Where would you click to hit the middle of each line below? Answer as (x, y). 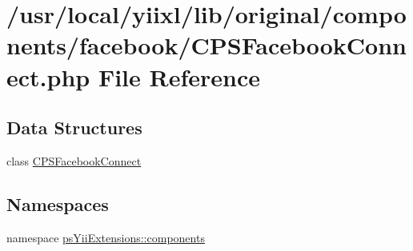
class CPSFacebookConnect (74, 160)
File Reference (179, 76)
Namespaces (58, 203)
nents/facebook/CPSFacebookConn (206, 45)
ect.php (48, 76)
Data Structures (74, 127)
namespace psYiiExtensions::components (106, 237)
